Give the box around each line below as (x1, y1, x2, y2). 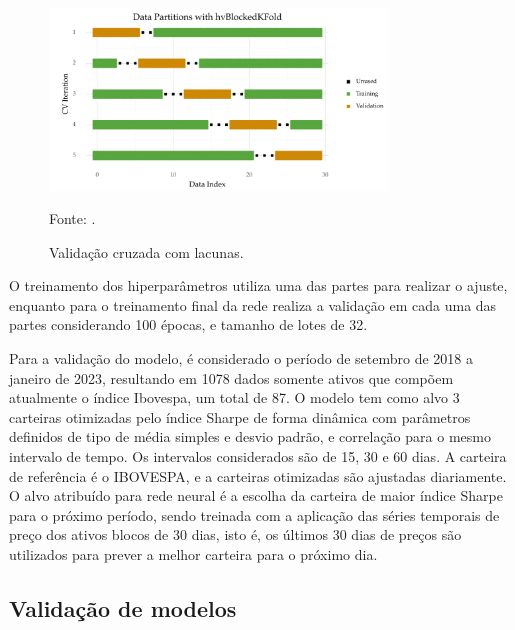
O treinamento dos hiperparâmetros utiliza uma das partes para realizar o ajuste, (9, 275, 508, 296)
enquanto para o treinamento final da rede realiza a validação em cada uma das (9, 294, 497, 315)
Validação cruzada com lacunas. (49, 241, 244, 262)
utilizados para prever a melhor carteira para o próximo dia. (9, 544, 378, 564)
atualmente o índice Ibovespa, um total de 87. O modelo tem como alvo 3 (9, 387, 460, 408)
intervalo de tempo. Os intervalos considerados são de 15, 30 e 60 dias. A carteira (9, 446, 507, 467)
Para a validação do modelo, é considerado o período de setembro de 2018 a (9, 348, 474, 369)
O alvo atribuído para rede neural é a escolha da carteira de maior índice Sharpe (9, 485, 503, 506)
